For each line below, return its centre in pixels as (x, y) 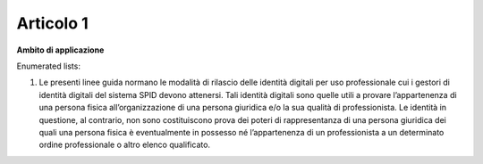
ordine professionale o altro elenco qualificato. (124, 145)
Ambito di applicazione (60, 50)
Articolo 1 (52, 23)
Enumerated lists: (48, 66)
